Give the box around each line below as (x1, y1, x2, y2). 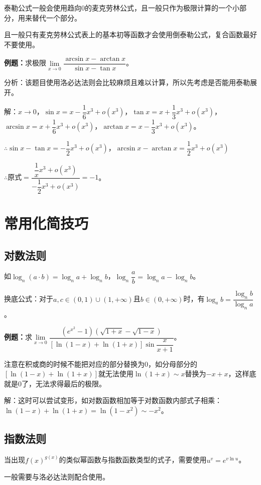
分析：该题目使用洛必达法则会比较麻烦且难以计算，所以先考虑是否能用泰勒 (4, 77, 250, 88)
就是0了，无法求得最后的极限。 (4, 378, 106, 388)
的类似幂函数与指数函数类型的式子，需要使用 (59, 454, 207, 465)
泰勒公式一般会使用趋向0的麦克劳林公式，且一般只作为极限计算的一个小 (4, 3, 239, 13)
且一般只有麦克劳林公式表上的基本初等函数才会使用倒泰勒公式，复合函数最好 (4, 29, 257, 40)
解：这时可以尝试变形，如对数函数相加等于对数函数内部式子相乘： (4, 395, 222, 406)
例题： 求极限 (4, 57, 46, 68)
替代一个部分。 (32, 12, 81, 23)
